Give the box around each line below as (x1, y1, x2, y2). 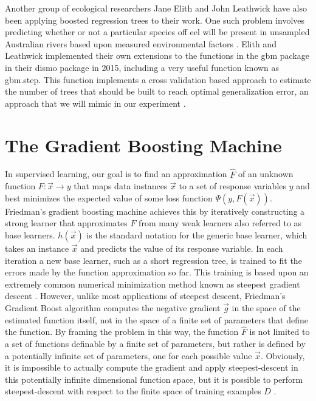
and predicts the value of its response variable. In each (80, 242, 283, 255)
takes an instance (5, 242, 69, 255)
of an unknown (238, 167, 294, 180)
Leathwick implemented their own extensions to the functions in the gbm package (5, 49, 309, 62)
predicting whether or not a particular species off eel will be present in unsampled (5, 25, 310, 38)
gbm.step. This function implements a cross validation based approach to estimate (5, 73, 311, 86)
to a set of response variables (179, 180, 287, 192)
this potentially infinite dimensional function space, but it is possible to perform (5, 372, 303, 385)
